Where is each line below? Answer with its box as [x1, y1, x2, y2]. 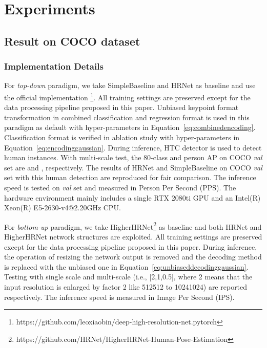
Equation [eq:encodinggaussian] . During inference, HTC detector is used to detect [4, 142, 262, 153]
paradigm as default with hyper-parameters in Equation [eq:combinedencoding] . [4, 122, 256, 133]
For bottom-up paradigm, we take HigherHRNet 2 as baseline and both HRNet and [4, 220, 262, 232]
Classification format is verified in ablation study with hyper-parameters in [4, 132, 240, 142]
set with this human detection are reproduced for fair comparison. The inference [4, 172, 256, 183]
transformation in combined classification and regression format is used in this [4, 112, 250, 122]
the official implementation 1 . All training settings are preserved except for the [4, 90, 251, 102]
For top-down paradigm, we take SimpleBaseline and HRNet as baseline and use [4, 80, 256, 91]
